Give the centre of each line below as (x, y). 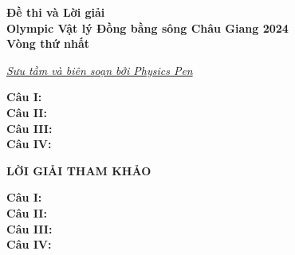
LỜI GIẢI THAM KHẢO (79, 170)
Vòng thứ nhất (48, 43)
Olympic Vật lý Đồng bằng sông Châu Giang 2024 (147, 27)
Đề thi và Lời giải (56, 12)
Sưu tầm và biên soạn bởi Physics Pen (100, 70)
